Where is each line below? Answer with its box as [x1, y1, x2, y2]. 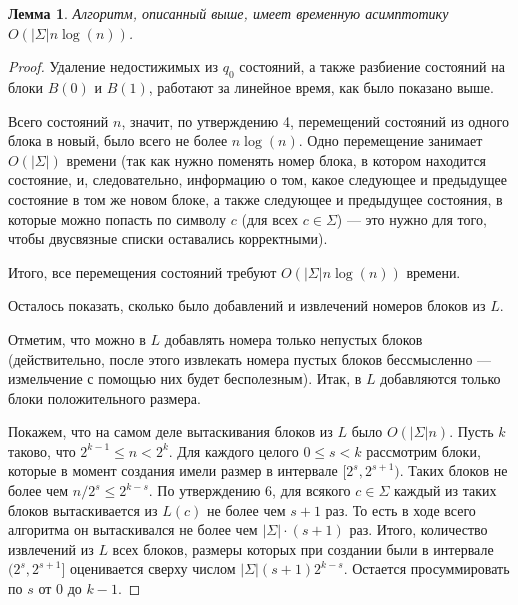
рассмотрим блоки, [366, 440, 481, 461]
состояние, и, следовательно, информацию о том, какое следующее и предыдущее [8, 169, 507, 190]
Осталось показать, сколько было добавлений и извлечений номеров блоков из [8, 295, 486, 316]
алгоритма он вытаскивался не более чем [8, 519, 258, 540]
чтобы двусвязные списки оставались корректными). [8, 228, 328, 249]
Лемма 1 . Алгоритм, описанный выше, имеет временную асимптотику [8, 3, 449, 23]
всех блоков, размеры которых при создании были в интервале [112, 538, 494, 559]
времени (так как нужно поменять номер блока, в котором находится [66, 149, 487, 170]
